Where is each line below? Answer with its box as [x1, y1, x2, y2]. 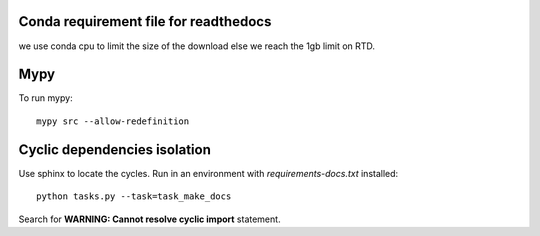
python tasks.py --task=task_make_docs [36, 191, 232, 202]
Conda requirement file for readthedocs [18, 13, 272, 30]
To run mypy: [18, 92, 74, 104]
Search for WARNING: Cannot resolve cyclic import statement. [18, 213, 281, 225]
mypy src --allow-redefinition [36, 115, 190, 127]
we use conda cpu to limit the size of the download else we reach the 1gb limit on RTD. [18, 40, 375, 52]
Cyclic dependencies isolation [18, 141, 212, 158]
